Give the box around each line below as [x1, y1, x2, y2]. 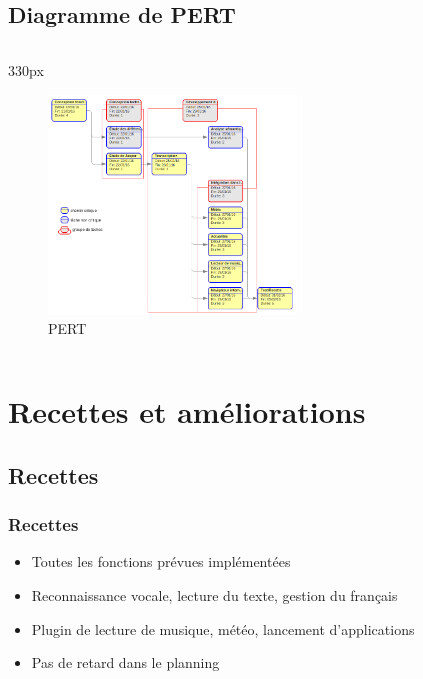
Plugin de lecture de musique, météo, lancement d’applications [31, 618, 415, 639]
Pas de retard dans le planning [31, 652, 220, 673]
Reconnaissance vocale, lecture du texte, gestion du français [31, 584, 398, 605]
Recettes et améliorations [8, 391, 366, 432]
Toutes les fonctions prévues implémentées [31, 551, 291, 572]
